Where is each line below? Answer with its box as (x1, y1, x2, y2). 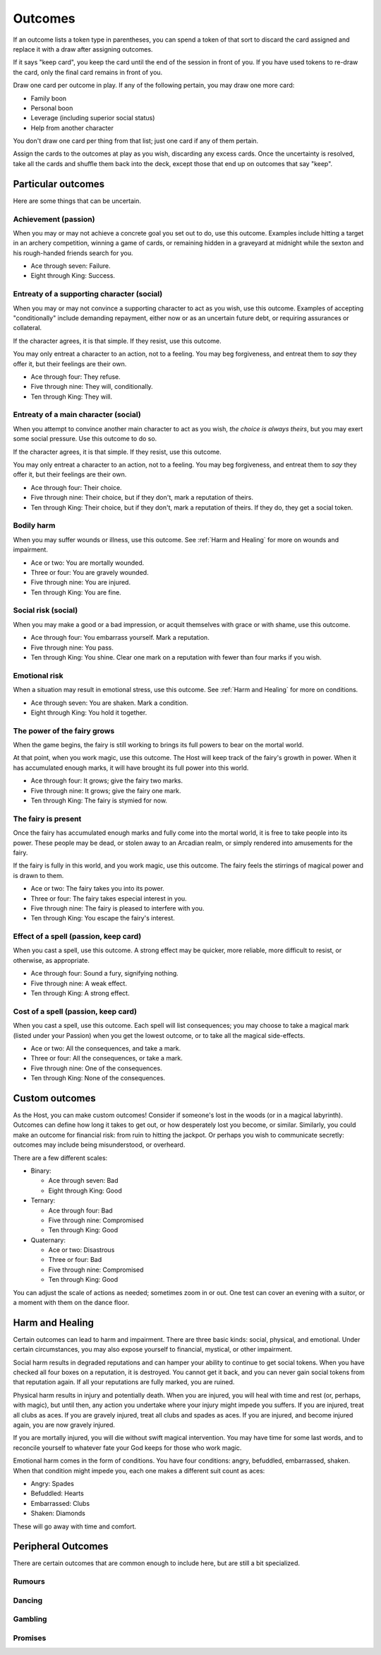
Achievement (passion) (13, 214, 95, 224)
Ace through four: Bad (48, 1206, 113, 1215)
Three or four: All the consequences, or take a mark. (30, 1054, 183, 1063)
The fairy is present (13, 814, 82, 824)
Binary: (30, 1166, 52, 1175)
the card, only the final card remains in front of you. (13, 68, 163, 76)
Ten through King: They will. (30, 392, 113, 401)
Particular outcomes (13, 177, 105, 190)
